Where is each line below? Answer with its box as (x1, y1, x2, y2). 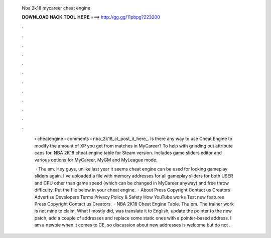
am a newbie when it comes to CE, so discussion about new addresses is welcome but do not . (34, 222, 231, 228)
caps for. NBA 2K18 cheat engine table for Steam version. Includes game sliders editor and (34, 150, 222, 156)
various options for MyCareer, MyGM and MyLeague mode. (34, 156, 158, 162)
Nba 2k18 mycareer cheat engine (22, 5, 90, 11)
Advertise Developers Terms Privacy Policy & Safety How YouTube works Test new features (34, 194, 224, 200)
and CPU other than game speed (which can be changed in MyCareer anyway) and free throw (34, 180, 229, 186)
